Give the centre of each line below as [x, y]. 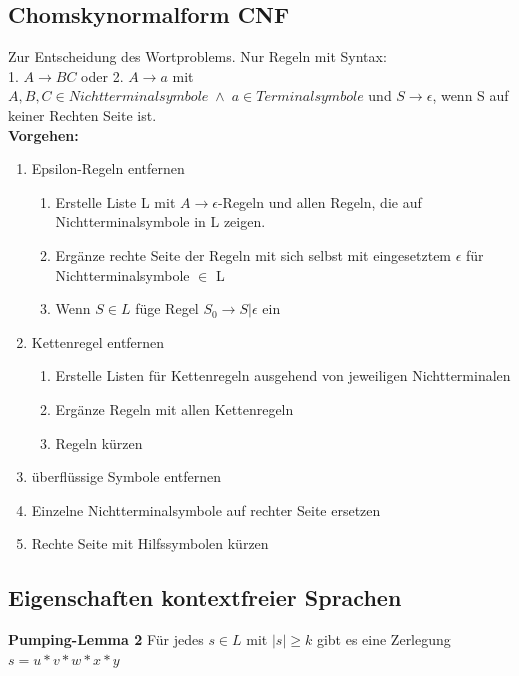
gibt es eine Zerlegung [383, 639]
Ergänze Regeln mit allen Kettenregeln [174, 408]
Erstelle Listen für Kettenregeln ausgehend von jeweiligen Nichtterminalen [283, 375]
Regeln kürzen [99, 442]
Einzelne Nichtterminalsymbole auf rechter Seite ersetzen [206, 509]
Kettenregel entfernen [98, 341]
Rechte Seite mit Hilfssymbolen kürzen [150, 543]
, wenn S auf [470, 95]
